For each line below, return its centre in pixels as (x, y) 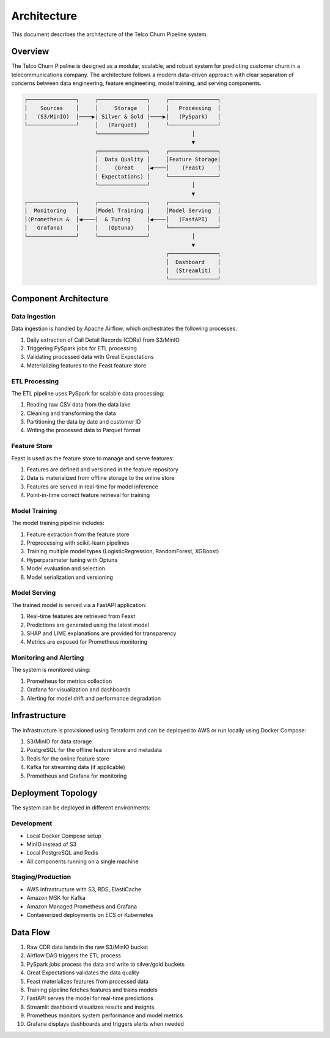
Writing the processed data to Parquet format (83, 430)
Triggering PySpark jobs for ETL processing (82, 348)
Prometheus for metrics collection (69, 681)
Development (32, 823)
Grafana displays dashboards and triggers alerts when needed (105, 1024)
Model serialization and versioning (70, 577)
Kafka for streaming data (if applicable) (76, 767)
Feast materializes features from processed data (88, 981)
